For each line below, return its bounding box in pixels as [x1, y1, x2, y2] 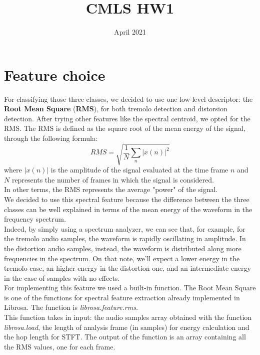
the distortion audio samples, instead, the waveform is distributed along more [4, 243, 241, 253]
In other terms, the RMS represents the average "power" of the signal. [4, 184, 218, 195]
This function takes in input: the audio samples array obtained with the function [4, 312, 252, 322]
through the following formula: [4, 133, 97, 143]
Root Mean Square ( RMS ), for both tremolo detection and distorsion [4, 103, 227, 114]
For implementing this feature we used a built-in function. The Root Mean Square [4, 282, 256, 293]
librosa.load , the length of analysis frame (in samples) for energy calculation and [4, 321, 249, 332]
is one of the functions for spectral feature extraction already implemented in [4, 292, 240, 302]
